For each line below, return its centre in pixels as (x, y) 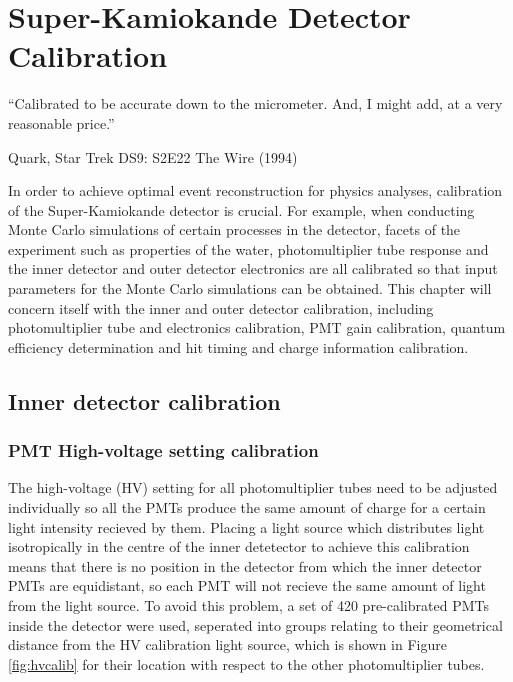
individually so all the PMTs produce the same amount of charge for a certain (247, 507)
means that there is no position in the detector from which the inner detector (245, 565)
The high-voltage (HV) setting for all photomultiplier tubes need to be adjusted (253, 487)
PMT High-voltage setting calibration (163, 450)
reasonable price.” (61, 122)
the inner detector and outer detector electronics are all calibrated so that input (253, 268)
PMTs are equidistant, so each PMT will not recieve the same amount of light (247, 585)
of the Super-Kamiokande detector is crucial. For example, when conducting (241, 209)
